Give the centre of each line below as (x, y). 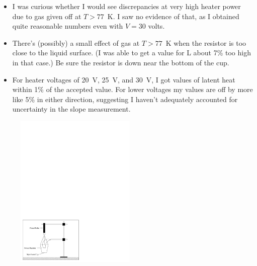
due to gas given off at (47, 16)
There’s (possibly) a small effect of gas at (76, 42)
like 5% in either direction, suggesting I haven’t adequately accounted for (125, 99)
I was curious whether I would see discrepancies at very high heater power (126, 6)
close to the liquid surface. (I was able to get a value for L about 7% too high (132, 53)
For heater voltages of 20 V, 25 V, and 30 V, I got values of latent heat (124, 79)
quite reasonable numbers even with (68, 26)
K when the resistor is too (206, 42)
